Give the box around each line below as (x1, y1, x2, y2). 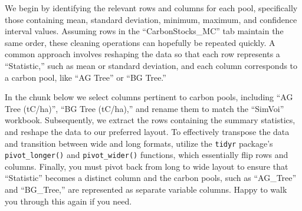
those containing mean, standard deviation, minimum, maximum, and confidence (5, 13, 297, 25)
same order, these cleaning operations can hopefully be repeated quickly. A (5, 36, 275, 48)
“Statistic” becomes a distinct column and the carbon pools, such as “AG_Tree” (5, 172, 297, 184)
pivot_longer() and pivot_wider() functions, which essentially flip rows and (5, 149, 288, 161)
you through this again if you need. (5, 194, 132, 207)
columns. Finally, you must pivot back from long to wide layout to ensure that (5, 160, 288, 172)
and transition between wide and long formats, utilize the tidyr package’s (5, 137, 273, 149)
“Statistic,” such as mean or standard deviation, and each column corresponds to (5, 59, 298, 71)
